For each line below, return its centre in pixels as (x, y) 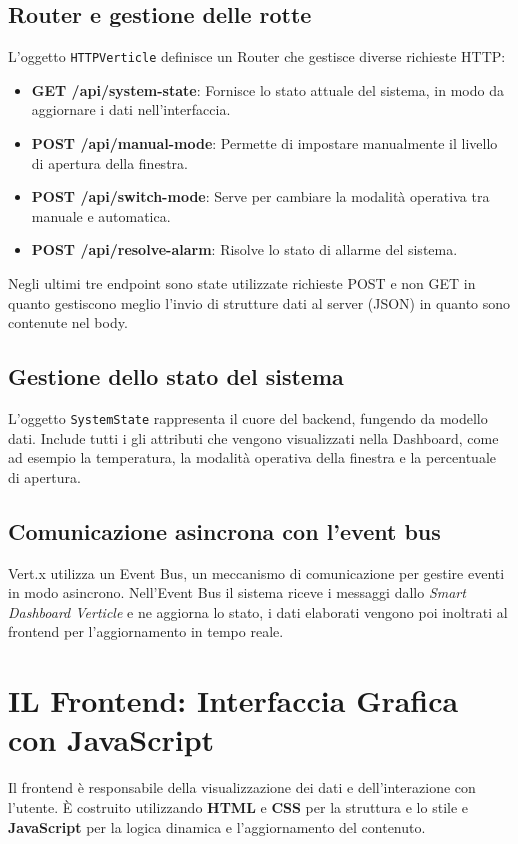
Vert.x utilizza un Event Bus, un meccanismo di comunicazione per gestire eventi (256, 572)
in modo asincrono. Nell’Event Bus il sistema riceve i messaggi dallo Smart (237, 592)
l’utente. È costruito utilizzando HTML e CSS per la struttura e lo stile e (238, 806)
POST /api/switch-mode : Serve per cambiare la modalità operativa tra (260, 196)
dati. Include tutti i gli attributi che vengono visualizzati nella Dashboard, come (253, 437)
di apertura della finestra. (109, 162)
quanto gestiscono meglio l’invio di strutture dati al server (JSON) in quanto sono (259, 302)
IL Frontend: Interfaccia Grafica (233, 700)
